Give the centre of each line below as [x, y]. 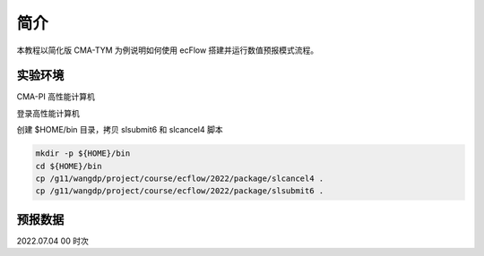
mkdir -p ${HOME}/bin [83, 154]
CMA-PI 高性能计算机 [56, 97]
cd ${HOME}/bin [69, 166]
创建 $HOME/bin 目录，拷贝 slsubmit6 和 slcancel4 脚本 [120, 130]
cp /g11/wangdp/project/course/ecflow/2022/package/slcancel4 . [180, 179]
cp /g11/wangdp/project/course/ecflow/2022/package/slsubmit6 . [180, 191]
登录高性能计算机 [48, 113]
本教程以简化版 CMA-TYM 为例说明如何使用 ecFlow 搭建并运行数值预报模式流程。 [168, 50]
